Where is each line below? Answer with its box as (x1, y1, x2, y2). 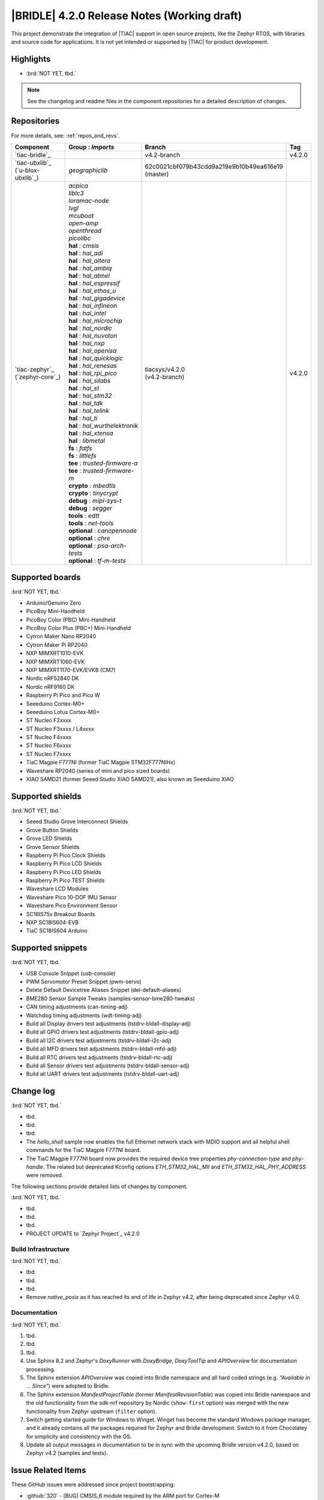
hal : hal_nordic (68, 324, 112, 332)
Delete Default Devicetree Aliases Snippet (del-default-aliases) (26, 986, 182, 994)
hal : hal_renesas (68, 361, 117, 370)
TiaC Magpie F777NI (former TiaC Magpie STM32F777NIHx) (26, 759, 176, 766)
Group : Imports (68, 143, 115, 151)
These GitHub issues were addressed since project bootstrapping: (11, 1481, 175, 1488)
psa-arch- (97, 541, 127, 550)
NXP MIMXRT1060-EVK (26, 658, 85, 665)
